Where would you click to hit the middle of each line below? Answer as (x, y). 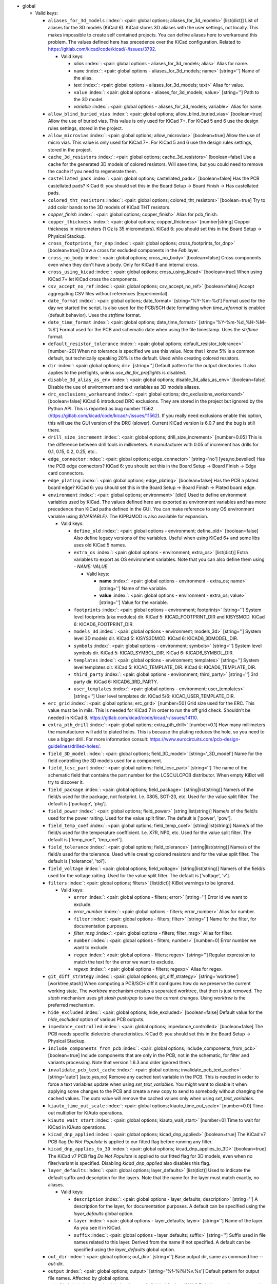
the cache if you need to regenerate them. (93, 171)
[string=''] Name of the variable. (133, 588)
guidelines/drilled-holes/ (74, 746)
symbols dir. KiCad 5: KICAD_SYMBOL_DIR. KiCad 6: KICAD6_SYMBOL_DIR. (154, 653)
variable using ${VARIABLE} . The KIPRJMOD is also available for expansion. (128, 516)
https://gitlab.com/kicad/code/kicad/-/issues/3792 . (102, 49)
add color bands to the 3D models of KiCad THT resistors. (110, 207)
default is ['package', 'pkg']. (77, 804)
